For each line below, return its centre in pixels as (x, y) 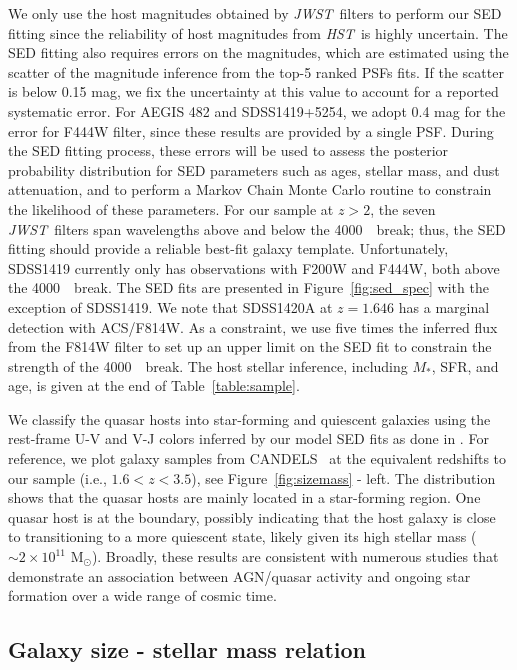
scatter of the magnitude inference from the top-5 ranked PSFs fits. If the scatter (256, 71)
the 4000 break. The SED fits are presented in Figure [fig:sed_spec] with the (248, 287)
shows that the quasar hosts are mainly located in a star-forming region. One (244, 497)
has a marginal (444, 306)
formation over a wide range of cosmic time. (142, 595)
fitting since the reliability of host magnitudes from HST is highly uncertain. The (258, 32)
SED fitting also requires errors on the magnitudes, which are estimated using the (258, 52)
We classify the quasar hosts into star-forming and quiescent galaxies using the (249, 418)
